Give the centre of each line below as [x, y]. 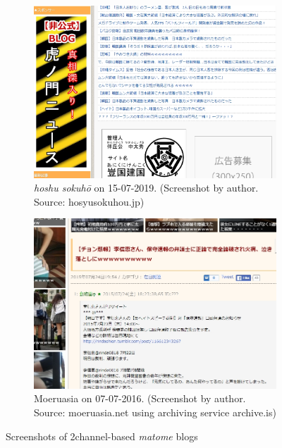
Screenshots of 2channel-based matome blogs [102, 436]
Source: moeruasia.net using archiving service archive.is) [155, 412]
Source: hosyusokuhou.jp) [89, 201]
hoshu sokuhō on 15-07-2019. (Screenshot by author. [146, 188]
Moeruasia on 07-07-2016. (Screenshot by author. [140, 398]
